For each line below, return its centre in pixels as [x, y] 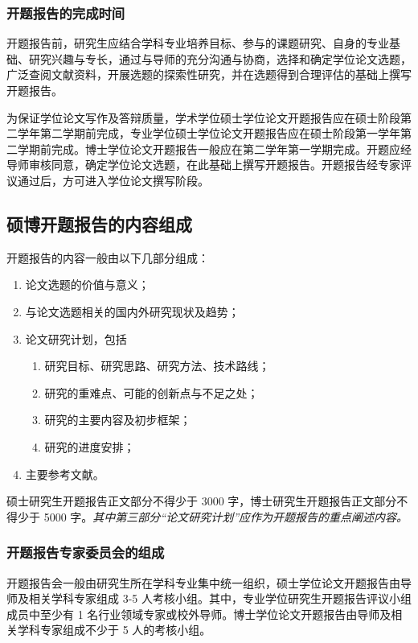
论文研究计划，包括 [76, 338]
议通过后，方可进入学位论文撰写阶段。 [108, 180]
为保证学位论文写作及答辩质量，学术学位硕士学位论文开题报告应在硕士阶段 [203, 117]
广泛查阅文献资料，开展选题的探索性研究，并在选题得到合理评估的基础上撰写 [209, 74]
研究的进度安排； [90, 446]
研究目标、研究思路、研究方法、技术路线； [157, 366]
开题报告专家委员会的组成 [86, 552]
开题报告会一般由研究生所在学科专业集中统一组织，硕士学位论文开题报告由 [203, 582]
